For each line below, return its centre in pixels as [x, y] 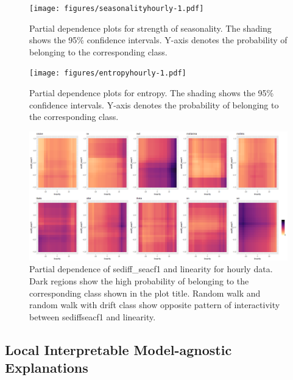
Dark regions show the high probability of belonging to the [139, 281]
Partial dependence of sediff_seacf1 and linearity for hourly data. [151, 269]
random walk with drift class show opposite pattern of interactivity [155, 305]
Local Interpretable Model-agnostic [118, 349]
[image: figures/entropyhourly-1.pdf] [108, 73]
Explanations [47, 368]
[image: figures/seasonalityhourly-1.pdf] [117, 9]
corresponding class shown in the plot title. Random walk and [145, 293]
